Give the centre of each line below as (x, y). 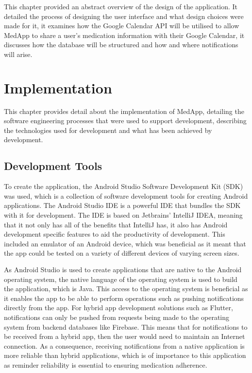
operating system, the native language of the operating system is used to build (121, 279)
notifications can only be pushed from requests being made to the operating (117, 317)
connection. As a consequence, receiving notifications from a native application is (124, 345)
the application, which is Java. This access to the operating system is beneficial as (126, 289)
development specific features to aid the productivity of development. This (115, 234)
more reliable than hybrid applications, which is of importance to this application (125, 355)
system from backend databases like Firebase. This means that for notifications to (126, 326)
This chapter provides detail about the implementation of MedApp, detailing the (124, 111)
